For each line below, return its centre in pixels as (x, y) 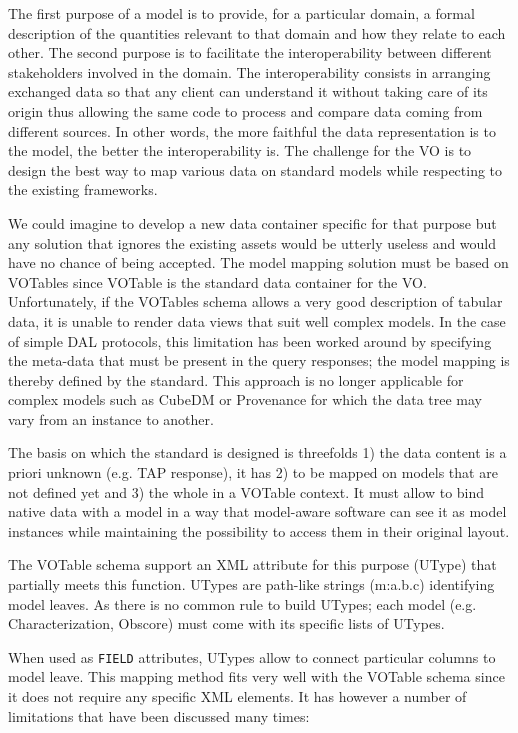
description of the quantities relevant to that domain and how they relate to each (257, 32)
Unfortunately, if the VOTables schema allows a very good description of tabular (255, 301)
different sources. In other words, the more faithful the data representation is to (252, 130)
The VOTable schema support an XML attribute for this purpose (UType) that (252, 564)
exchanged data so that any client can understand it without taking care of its (248, 91)
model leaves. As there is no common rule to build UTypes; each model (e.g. (242, 603)
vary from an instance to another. (111, 418)
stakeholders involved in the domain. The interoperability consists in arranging (249, 71)
